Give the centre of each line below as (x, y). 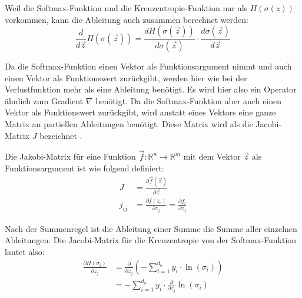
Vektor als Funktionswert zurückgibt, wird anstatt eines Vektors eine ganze (140, 112)
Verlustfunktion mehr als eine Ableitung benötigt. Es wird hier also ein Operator (151, 89)
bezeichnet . (61, 135)
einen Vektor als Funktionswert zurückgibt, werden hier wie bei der (126, 77)
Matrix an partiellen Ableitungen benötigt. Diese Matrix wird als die (129, 124)
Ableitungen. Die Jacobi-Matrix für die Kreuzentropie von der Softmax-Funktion (151, 240)
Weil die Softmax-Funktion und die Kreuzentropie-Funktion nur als (126, 8)
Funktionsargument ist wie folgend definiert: (84, 168)
